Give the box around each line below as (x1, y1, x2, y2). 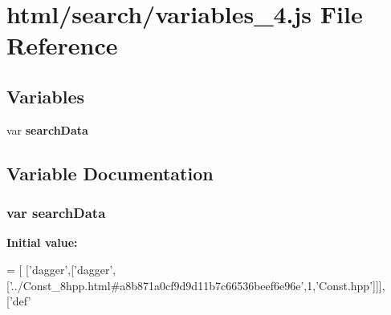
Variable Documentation (6, 160, 214, 185)
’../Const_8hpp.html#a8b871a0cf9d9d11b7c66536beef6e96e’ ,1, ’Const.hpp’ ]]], (9, 277, 385, 293)
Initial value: (6, 234, 78, 251)
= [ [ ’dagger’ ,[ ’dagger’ (6, 260, 113, 277)
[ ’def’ (6, 293, 31, 309)
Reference (6, 29, 118, 62)
